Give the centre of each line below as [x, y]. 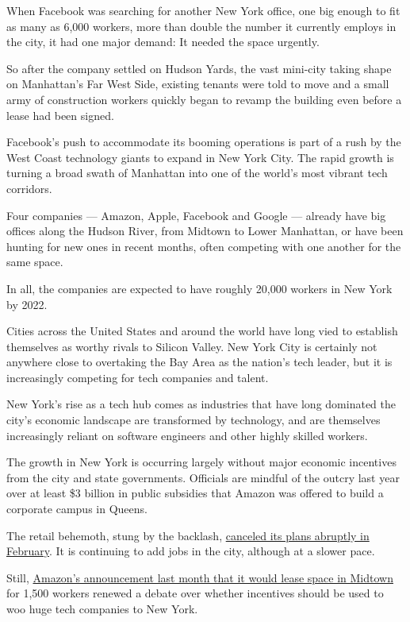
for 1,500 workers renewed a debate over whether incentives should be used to [195, 593]
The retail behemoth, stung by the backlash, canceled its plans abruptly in [188, 535]
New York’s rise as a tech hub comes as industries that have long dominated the [201, 404]
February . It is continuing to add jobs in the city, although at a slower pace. [191, 551]
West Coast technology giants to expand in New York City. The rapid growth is [200, 157]
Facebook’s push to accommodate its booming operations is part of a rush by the [204, 142]
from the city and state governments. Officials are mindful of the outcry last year [203, 477]
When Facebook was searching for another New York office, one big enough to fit [203, 10]
